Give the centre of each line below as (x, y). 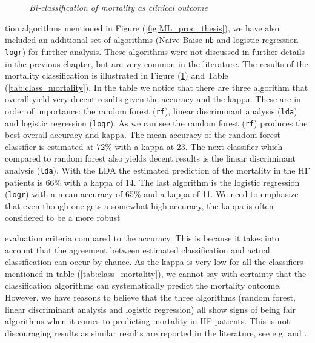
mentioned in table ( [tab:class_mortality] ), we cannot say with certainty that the (156, 273)
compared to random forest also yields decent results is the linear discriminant (150, 158)
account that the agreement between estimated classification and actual (138, 250)
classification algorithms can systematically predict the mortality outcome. (143, 285)
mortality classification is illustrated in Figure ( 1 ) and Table (117, 75)
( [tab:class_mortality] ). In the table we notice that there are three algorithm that (157, 87)
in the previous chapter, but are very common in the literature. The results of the (157, 63)
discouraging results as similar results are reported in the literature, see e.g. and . (156, 332)
